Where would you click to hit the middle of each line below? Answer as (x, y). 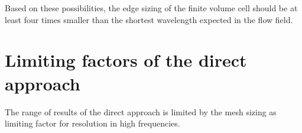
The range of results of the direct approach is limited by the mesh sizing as (141, 111)
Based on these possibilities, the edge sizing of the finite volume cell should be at (151, 8)
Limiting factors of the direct (126, 60)
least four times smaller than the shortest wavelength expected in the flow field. (149, 19)
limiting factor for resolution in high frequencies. (92, 123)
